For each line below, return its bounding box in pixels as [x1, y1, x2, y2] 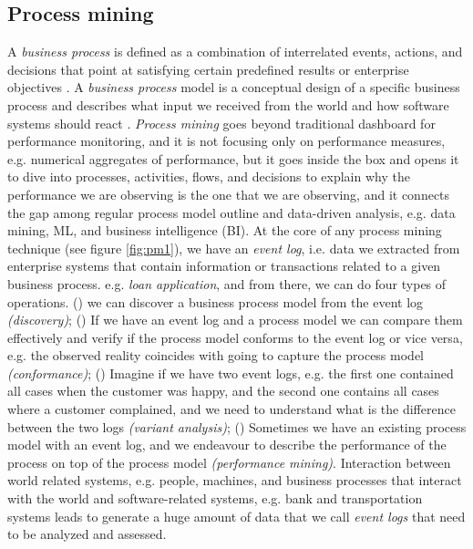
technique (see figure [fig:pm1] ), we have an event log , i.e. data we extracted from [7, 238, 460, 257]
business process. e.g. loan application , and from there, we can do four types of [7, 274, 447, 293]
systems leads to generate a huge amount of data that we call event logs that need [7, 506, 466, 525]
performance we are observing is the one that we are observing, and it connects [7, 184, 450, 203]
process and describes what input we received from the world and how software [7, 95, 449, 114]
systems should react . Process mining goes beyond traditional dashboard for [7, 113, 436, 132]
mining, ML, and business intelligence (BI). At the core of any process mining [7, 221, 442, 240]
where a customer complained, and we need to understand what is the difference [7, 399, 456, 419]
